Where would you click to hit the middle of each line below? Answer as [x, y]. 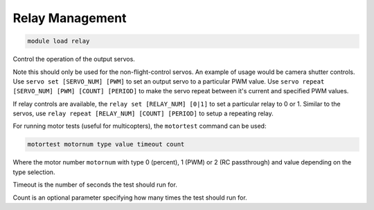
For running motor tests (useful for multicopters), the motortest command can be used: [140, 126]
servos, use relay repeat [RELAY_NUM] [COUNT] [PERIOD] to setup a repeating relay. [143, 113]
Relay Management [70, 18]
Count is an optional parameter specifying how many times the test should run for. [130, 198]
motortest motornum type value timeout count [106, 144]
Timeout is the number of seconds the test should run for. [95, 185]
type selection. [34, 172]
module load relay [59, 41]
